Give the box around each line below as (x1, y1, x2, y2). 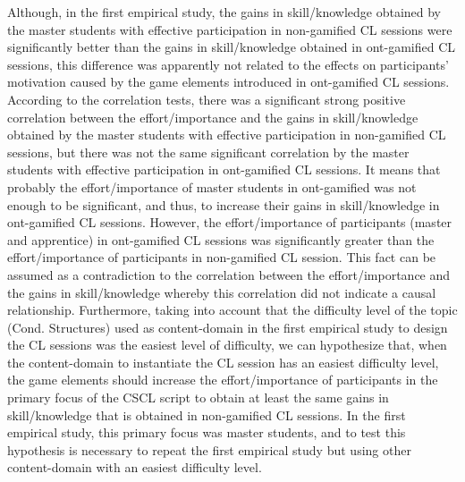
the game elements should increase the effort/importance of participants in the (7, 370, 438, 389)
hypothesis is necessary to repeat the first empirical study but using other (7, 440, 411, 459)
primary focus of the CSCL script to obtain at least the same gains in (7, 388, 389, 407)
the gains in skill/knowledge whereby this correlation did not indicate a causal (7, 283, 436, 301)
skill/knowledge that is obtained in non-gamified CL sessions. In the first (7, 405, 406, 424)
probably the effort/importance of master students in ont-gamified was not (7, 177, 417, 196)
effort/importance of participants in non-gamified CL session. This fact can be (7, 248, 436, 266)
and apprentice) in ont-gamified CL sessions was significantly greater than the (7, 230, 435, 249)
